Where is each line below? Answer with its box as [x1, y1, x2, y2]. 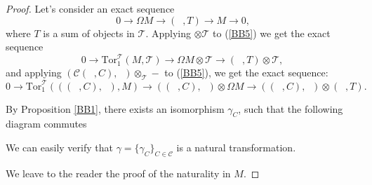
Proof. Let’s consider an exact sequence [6, 1, 175, 15]
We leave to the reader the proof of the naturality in [6, 165, 231, 180]
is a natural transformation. [176, 139, 296, 154]
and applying [6, 65, 62, 80]
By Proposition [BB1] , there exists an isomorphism [6, 101, 225, 116]
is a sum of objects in [43, 25, 135, 40]
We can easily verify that [6, 139, 113, 154]
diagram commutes [6, 116, 87, 131]
